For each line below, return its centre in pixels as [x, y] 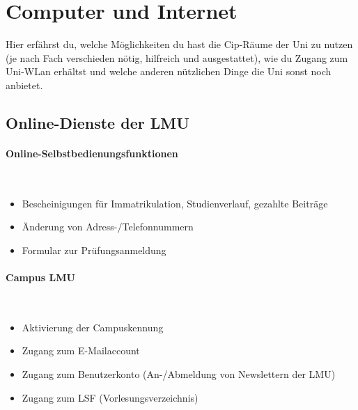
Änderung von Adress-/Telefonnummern [108, 227]
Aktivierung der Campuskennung [93, 327]
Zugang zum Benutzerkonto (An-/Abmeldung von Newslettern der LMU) [179, 374]
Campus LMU [40, 277]
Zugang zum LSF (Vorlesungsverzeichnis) [110, 397]
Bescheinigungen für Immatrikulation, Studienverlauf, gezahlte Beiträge [175, 203]
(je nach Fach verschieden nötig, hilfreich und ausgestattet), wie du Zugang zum [177, 57]
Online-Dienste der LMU [98, 122]
